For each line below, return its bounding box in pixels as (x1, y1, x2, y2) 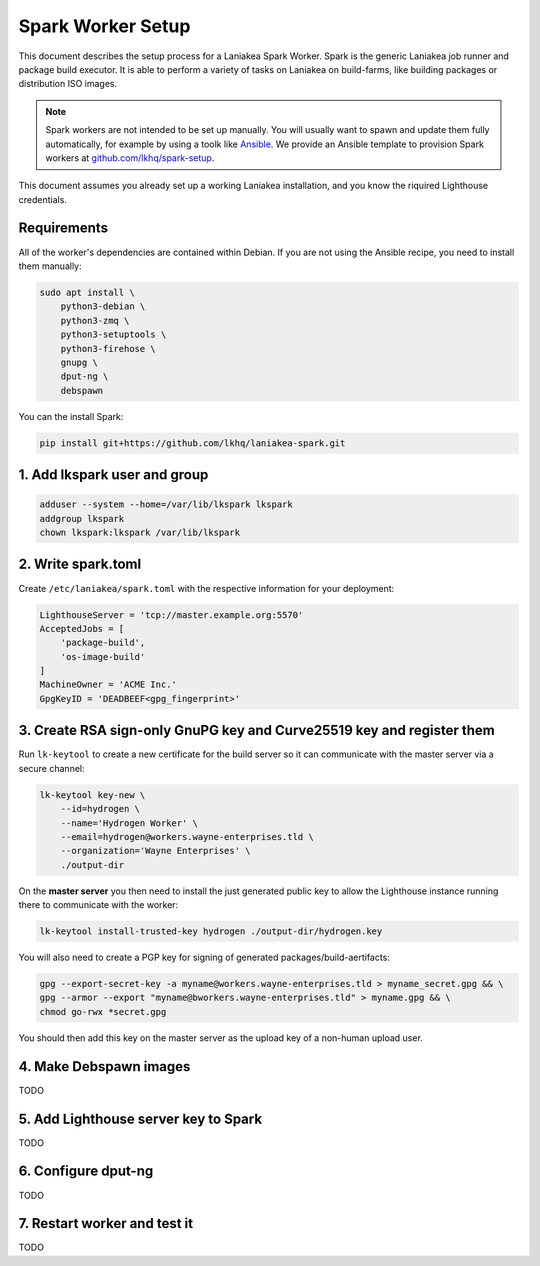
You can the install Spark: (18, 410, 124, 422)
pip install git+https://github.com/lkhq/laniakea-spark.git (39, 437, 346, 449)
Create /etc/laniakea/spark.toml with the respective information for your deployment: (18, 582, 395, 594)
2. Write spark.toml (18, 556, 142, 573)
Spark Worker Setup (18, 15, 191, 37)
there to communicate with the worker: (18, 899, 179, 911)
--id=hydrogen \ (60, 803, 140, 815)
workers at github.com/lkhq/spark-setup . (45, 151, 215, 164)
